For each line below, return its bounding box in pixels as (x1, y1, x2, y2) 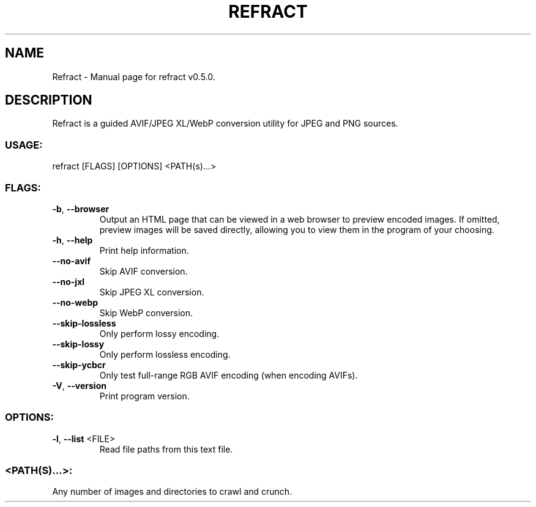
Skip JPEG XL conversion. (99, 286, 204, 297)
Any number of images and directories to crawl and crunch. (52, 486, 292, 497)
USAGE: (5, 138, 43, 151)
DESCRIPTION (5, 92, 92, 108)
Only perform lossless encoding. (99, 349, 231, 360)
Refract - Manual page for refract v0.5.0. (52, 71, 215, 82)
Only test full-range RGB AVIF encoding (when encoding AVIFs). (99, 369, 358, 380)
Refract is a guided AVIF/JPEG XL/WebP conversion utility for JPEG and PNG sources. (52, 118, 398, 129)
